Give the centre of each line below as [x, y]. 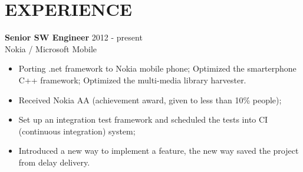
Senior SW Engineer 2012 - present [74, 37]
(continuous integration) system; [77, 131]
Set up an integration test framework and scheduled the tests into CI [143, 119]
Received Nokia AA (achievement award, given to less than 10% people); [150, 100]
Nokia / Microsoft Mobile [51, 48]
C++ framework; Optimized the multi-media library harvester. [132, 80]
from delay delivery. [54, 162]
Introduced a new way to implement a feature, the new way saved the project [159, 151]
